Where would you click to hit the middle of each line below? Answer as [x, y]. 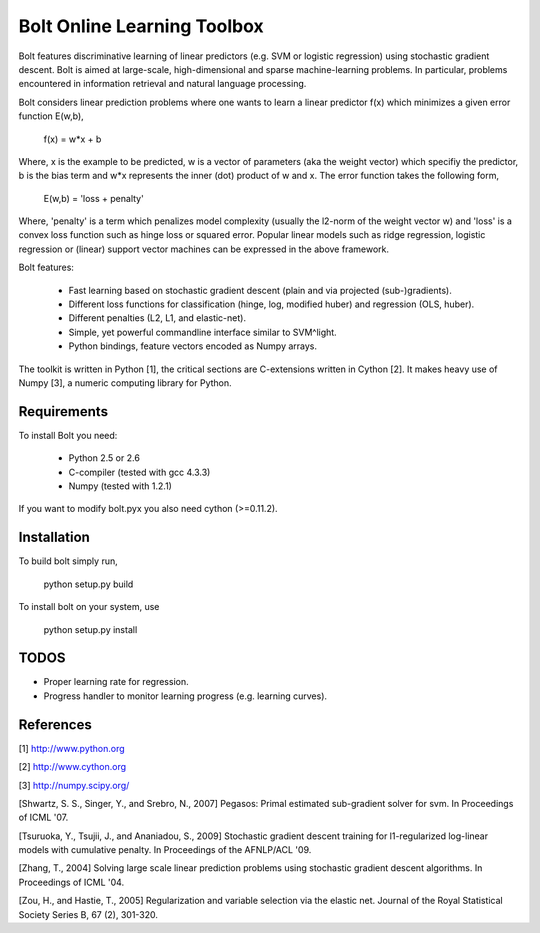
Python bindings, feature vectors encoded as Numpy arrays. [193, 346]
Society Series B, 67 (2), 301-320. [88, 914]
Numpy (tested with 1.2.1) [120, 486]
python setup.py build [88, 584]
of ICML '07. [43, 817]
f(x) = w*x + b [72, 139]
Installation [54, 537]
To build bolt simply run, [68, 561]
